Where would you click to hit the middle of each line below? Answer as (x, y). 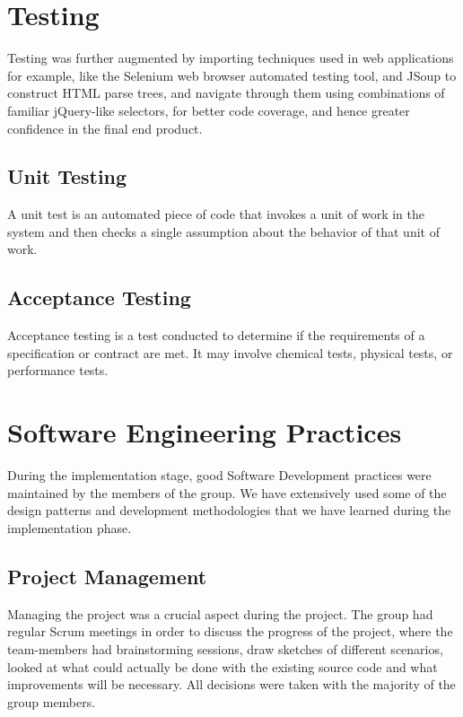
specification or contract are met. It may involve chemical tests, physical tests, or (230, 352)
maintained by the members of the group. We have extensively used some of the (227, 492)
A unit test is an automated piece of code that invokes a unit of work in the (216, 214)
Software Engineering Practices (205, 432)
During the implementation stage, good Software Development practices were (219, 475)
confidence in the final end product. (105, 128)
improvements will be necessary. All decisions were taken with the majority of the (231, 684)
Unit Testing (67, 176)
